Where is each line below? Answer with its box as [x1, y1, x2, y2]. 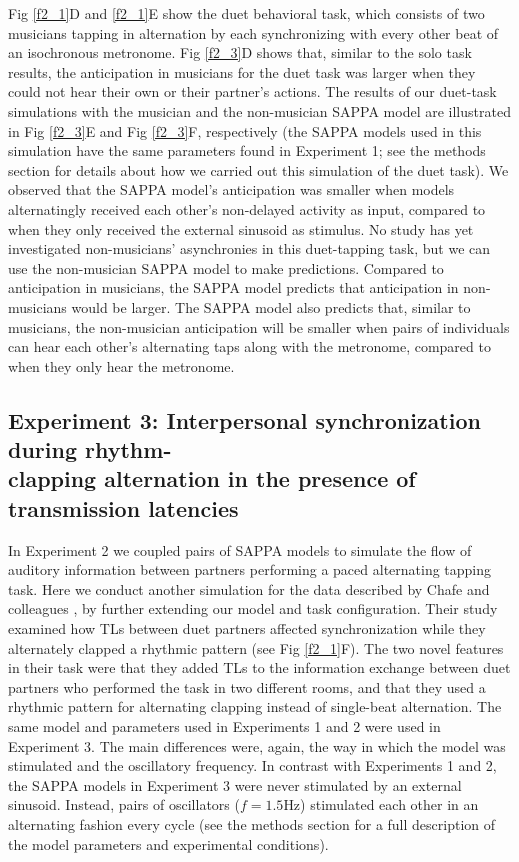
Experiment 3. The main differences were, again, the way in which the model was [8, 735, 506, 756]
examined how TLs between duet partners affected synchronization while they [8, 618, 486, 639]
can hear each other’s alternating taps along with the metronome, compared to [8, 336, 491, 357]
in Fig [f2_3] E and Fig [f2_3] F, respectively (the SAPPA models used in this [8, 120, 482, 141]
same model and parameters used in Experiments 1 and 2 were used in [8, 716, 441, 736]
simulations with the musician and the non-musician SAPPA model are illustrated [8, 100, 511, 121]
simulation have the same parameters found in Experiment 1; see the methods [8, 140, 486, 161]
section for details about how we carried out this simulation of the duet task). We [8, 159, 509, 180]
